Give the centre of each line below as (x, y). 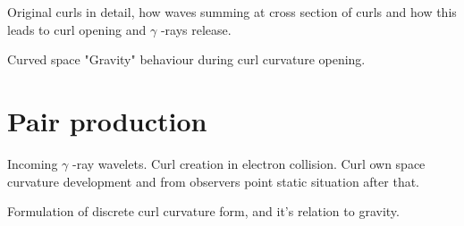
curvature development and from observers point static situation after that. (214, 181)
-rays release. (196, 29)
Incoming (33, 163)
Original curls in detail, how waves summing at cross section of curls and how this (232, 12)
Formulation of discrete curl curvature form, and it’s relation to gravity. (203, 211)
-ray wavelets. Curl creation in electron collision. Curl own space (249, 163)
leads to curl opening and (77, 29)
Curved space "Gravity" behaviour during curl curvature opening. (186, 59)
